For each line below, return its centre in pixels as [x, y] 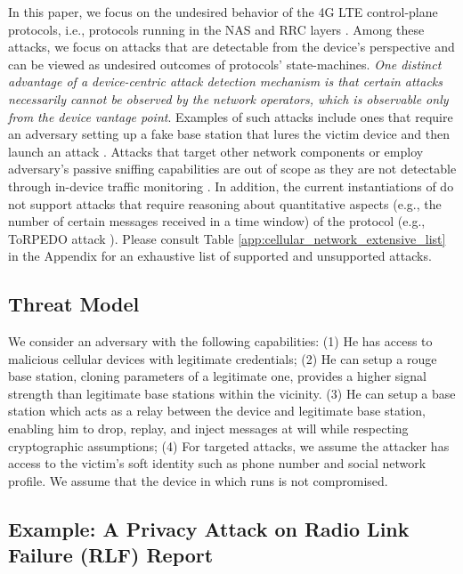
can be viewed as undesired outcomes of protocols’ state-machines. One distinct [225, 64]
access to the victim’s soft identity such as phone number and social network [217, 463]
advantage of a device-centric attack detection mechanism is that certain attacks [226, 81]
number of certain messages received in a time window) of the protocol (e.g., [217, 221]
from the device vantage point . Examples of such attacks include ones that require [231, 116]
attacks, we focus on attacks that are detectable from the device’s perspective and [231, 47]
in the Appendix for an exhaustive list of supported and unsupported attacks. [220, 256]
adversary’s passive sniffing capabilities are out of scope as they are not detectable [232, 169]
